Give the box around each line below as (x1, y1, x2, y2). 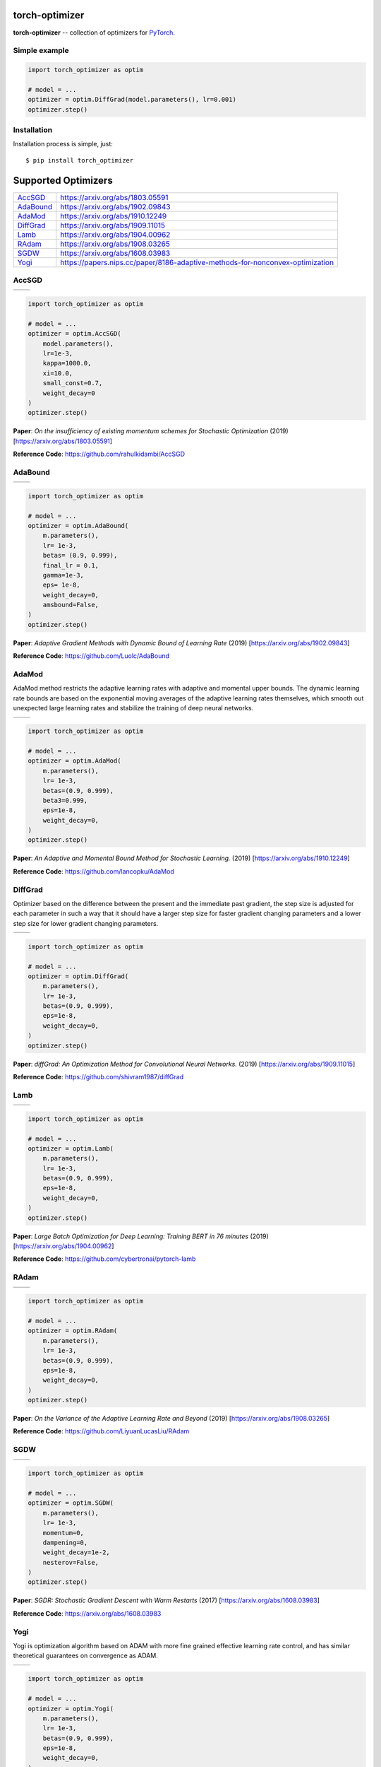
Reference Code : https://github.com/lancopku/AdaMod (13, 867, 174, 876)
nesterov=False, (42, 1558, 99, 1566)
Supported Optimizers (13, 174, 113, 187)
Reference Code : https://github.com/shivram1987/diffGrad (13, 1073, 184, 1081)
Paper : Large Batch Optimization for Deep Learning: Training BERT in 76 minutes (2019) (13, 1232, 270, 1240)
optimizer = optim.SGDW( (28, 1499, 114, 1507)
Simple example (13, 46, 70, 56)
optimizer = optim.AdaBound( (28, 522, 129, 529)
